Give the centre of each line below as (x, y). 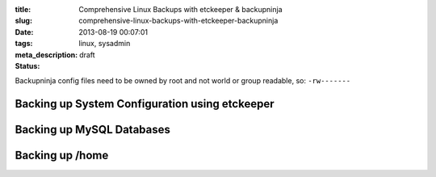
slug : (23, 21)
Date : (24, 32)
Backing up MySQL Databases (93, 130)
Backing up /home (62, 156)
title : (23, 9)
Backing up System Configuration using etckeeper (145, 104)
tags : (24, 44)
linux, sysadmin (105, 44)
